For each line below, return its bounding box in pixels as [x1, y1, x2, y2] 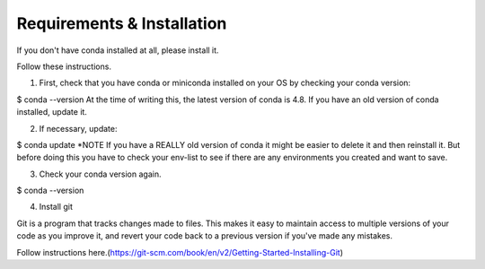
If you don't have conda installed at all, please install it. [16, 45, 219, 56]
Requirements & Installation [16, 13, 227, 33]
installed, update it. [16, 107, 87, 117]
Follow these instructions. [16, 61, 112, 72]
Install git [39, 202, 74, 213]
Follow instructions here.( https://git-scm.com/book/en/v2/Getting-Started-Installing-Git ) [16, 247, 343, 257]
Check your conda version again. [39, 169, 162, 179]
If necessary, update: [39, 123, 118, 134]
